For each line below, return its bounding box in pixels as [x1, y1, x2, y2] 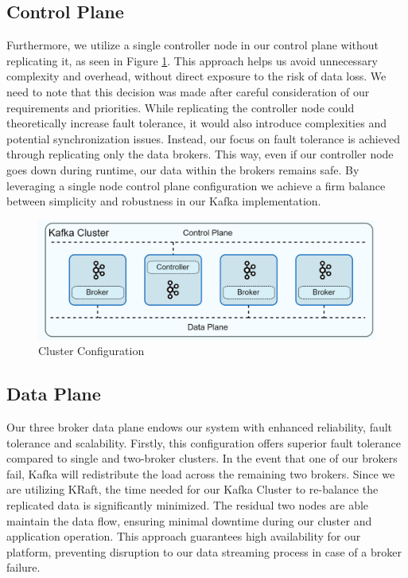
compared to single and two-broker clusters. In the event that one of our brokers [6, 450, 398, 467]
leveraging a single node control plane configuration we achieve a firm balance [6, 177, 386, 193]
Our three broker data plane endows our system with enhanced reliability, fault [6, 419, 393, 435]
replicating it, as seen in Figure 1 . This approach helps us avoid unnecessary [6, 52, 378, 68]
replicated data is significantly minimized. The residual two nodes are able [6, 496, 369, 513]
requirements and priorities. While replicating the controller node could [6, 99, 355, 115]
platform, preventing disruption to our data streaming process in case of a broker [6, 543, 402, 560]
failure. [6, 559, 41, 576]
